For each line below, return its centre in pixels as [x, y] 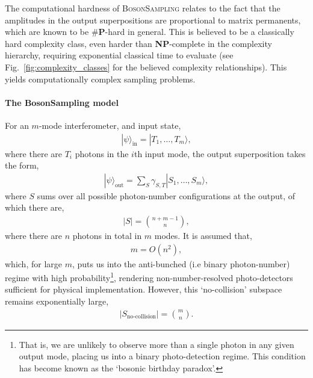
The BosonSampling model [62, 102]
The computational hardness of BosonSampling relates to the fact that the [143, 8]
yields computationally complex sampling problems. [100, 79]
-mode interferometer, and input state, [110, 125]
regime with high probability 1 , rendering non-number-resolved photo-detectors [149, 277]
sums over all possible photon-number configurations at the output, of [166, 195]
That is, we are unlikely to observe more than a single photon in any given [156, 344]
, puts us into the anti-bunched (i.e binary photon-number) [181, 263]
